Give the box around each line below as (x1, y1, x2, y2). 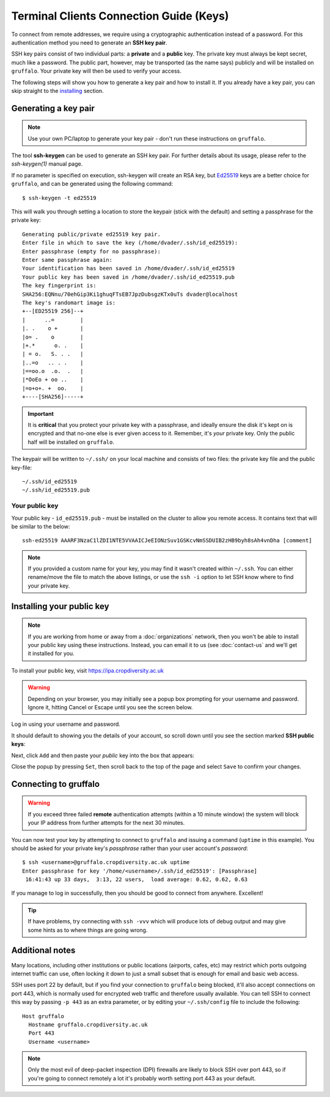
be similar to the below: (11, 523, 70, 530)
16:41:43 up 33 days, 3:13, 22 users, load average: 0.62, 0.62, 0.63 (25, 876, 248, 883)
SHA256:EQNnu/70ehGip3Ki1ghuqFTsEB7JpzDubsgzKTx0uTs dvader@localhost (22, 290, 238, 298)
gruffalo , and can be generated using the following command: (11, 180, 174, 188)
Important (28, 410, 54, 417)
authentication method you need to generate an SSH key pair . (11, 39, 167, 46)
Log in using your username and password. (11, 720, 120, 728)
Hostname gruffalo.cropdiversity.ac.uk (28, 1021, 148, 1028)
